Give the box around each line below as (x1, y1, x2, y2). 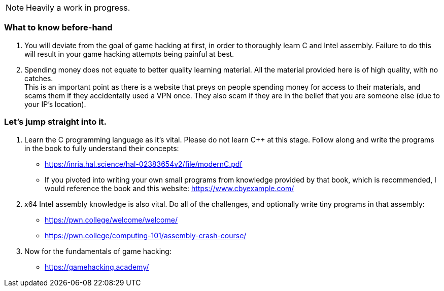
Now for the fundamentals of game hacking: (24, 246, 172, 256)
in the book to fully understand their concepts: (24, 143, 179, 153)
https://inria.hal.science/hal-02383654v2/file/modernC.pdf (45, 159, 243, 168)
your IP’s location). (24, 99, 86, 108)
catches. (24, 74, 53, 83)
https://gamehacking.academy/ (45, 262, 149, 271)
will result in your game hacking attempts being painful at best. (24, 49, 234, 58)
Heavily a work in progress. (26, 3, 130, 13)
